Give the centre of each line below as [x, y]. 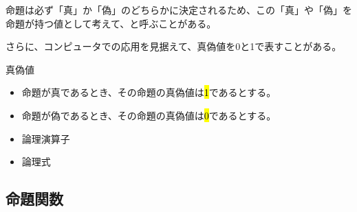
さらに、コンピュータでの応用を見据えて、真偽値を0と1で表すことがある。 [174, 46]
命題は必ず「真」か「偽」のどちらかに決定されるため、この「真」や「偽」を [179, 10]
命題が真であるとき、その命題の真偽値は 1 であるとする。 [149, 92]
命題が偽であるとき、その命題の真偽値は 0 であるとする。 [149, 115]
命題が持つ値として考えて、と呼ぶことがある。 [111, 23]
